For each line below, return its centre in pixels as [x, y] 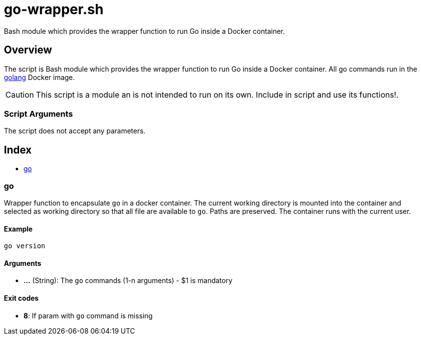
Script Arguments [38, 114]
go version [25, 246]
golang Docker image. [39, 77]
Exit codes [21, 298]
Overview [28, 50]
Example [18, 229]
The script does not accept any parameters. [75, 131]
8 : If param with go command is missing [88, 315]
